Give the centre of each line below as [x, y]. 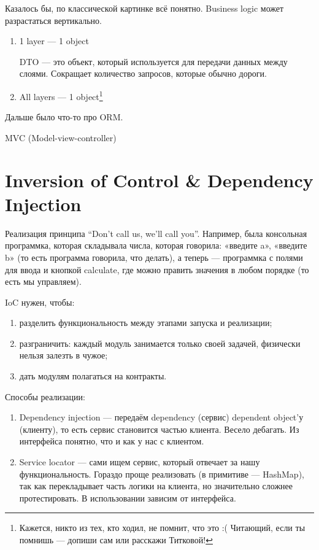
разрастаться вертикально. [53, 20]
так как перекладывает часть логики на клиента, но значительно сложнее [156, 486]
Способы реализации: [45, 396]
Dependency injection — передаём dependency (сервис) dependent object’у [161, 417]
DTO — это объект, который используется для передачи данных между [153, 61]
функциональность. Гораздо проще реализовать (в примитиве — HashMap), [162, 474]
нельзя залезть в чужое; [63, 355]
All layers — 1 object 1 [61, 95]
